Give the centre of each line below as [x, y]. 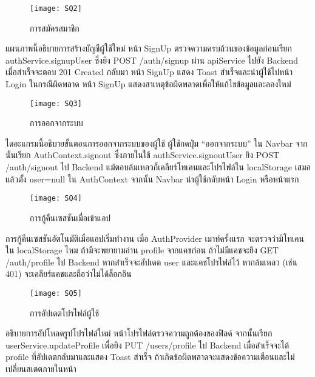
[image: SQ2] [56, 8]
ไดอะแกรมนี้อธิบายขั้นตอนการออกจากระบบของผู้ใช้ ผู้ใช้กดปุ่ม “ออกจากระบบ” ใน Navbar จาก [157, 143]
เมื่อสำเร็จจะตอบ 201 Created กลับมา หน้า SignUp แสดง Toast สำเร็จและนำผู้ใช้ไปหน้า [149, 72]
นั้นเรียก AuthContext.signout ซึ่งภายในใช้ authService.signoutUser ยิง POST [143, 155]
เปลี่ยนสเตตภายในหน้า [41, 368]
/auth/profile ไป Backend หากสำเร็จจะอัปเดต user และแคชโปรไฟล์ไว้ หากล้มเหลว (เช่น [151, 262]
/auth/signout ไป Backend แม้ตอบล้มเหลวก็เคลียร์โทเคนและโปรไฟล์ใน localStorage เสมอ [158, 167]
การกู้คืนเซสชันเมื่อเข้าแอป [70, 217]
